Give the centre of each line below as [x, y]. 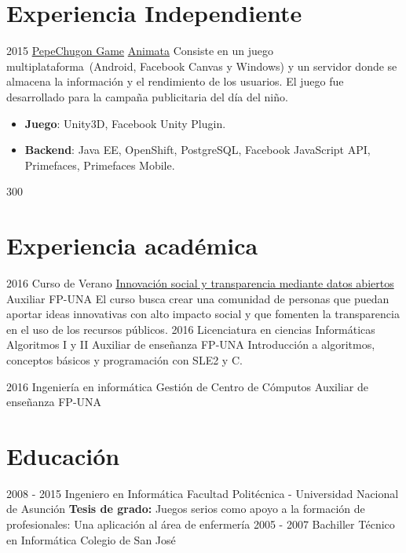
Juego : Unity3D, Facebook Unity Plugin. [125, 123]
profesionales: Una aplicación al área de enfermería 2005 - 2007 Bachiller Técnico [201, 524]
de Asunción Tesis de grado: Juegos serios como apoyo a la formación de [186, 509]
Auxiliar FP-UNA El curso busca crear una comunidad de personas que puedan [198, 298]
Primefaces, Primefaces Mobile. [100, 165]
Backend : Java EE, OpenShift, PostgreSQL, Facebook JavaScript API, [198, 150]
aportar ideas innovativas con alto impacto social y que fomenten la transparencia [203, 314]
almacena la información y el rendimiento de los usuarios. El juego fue [175, 81]
